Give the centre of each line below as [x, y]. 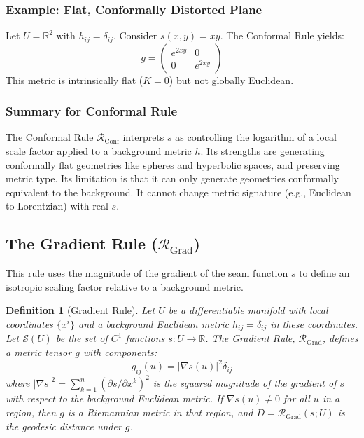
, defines [340, 338]
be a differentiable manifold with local [248, 310]
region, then [31, 412]
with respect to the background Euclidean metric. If [114, 398]
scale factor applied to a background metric [99, 151]
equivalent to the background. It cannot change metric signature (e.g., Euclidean [178, 192]
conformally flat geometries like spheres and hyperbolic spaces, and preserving [173, 164]
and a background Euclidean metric [154, 324]
